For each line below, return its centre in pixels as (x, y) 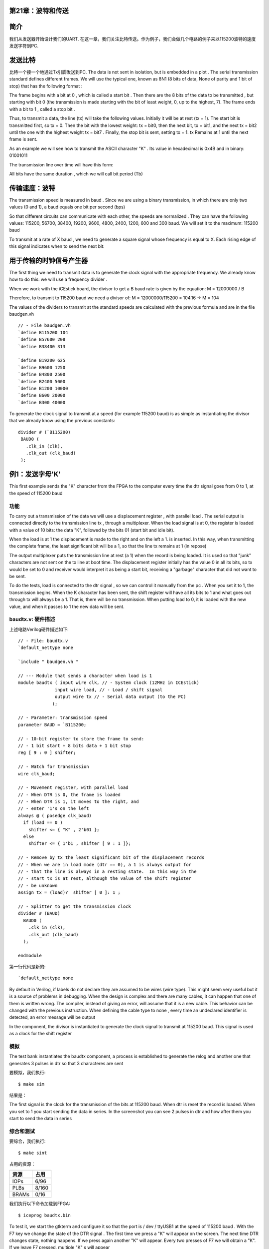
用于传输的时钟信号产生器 (49, 261)
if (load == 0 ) (43, 823)
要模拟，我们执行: (27, 1073)
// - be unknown (38, 885)
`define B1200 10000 (43, 388)
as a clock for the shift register (41, 1034)
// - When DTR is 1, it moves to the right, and (78, 802)
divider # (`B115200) (44, 432)
